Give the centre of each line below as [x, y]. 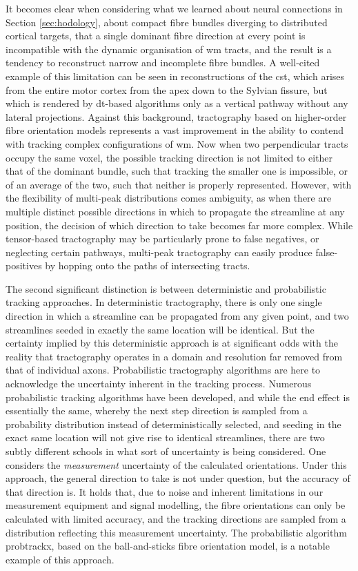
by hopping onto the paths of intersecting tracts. [148, 265]
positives [24, 265]
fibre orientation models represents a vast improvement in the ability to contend [175, 130]
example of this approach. [60, 559]
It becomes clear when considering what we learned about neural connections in [174, 8]
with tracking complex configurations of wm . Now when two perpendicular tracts [177, 143]
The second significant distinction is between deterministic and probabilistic [166, 288]
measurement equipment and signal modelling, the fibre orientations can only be [176, 505]
